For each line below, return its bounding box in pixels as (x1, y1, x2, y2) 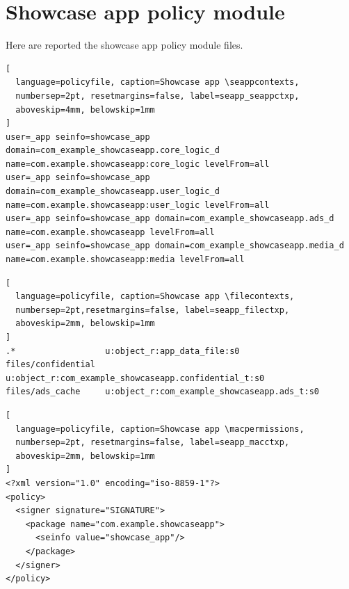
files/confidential (6, 360, 95, 370)
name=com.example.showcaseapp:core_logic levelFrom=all (6, 159, 270, 169)
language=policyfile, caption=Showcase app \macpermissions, (15, 423, 305, 434)
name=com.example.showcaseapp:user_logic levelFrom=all (6, 200, 270, 210)
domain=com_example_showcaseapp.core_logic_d (6, 145, 220, 156)
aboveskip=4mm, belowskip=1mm (15, 104, 155, 115)
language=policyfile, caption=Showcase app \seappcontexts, (15, 77, 300, 88)
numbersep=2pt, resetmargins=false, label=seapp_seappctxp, (15, 90, 300, 101)
